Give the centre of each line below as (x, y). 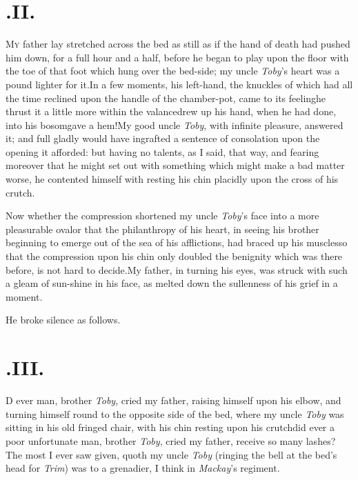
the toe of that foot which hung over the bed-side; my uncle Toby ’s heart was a (173, 71)
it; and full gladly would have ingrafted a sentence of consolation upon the (163, 138)
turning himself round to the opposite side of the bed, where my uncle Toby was (175, 413)
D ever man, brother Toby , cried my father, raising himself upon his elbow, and (173, 400)
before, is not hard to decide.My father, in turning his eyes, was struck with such (177, 269)
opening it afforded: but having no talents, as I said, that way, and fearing (162, 151)
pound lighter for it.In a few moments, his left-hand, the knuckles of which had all (179, 84)
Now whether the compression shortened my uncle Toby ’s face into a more (162, 216)
